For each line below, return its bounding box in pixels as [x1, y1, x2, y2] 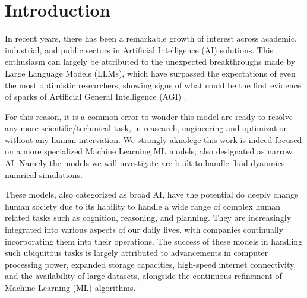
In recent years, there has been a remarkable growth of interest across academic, [5, 32, 297, 45]
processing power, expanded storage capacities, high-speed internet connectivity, [5, 258, 296, 270]
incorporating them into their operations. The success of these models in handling [5, 234, 303, 247]
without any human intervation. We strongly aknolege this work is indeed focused [5, 133, 302, 145]
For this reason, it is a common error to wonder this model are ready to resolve [5, 110, 293, 122]
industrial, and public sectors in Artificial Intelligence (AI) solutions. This [5, 43, 274, 56]
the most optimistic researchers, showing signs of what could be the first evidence [5, 78, 301, 91]
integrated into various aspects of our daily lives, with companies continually [5, 223, 284, 236]
